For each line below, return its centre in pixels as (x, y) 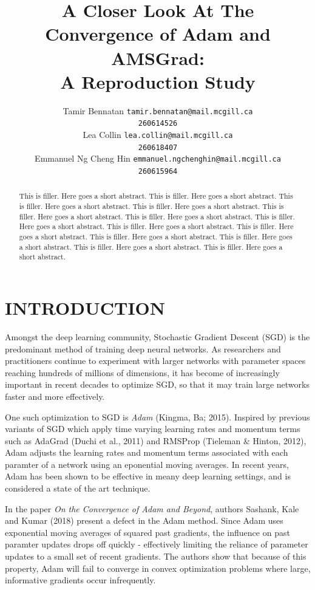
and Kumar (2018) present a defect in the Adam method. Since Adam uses (144, 520)
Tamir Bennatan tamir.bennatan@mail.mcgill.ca (158, 110)
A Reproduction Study (158, 81)
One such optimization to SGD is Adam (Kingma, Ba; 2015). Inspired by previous (157, 417)
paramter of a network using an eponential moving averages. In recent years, (147, 464)
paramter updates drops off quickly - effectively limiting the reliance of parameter (157, 544)
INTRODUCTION (85, 308)
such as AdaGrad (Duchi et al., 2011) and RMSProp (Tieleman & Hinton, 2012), (156, 440)
